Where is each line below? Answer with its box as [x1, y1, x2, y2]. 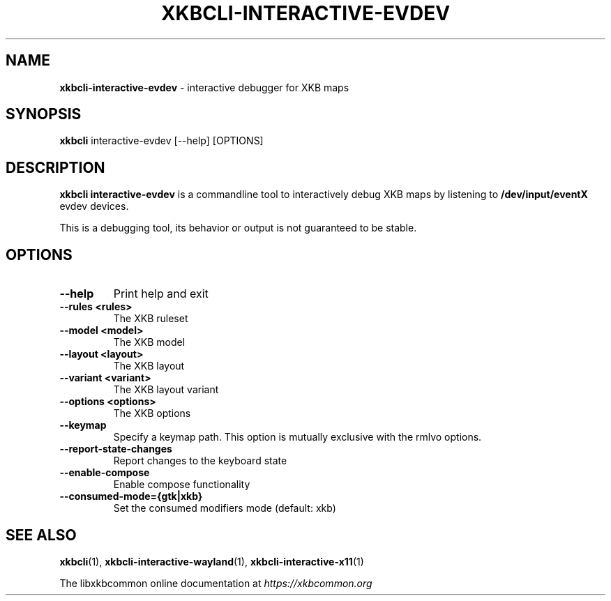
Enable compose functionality [113, 478, 250, 491]
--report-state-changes [59, 443, 172, 455]
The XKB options [113, 407, 191, 420]
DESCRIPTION [6, 158, 105, 176]
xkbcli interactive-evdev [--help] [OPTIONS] [59, 135, 264, 147]
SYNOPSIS [6, 105, 82, 123]
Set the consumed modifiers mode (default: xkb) [113, 502, 336, 515]
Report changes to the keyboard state [113, 455, 287, 467]
